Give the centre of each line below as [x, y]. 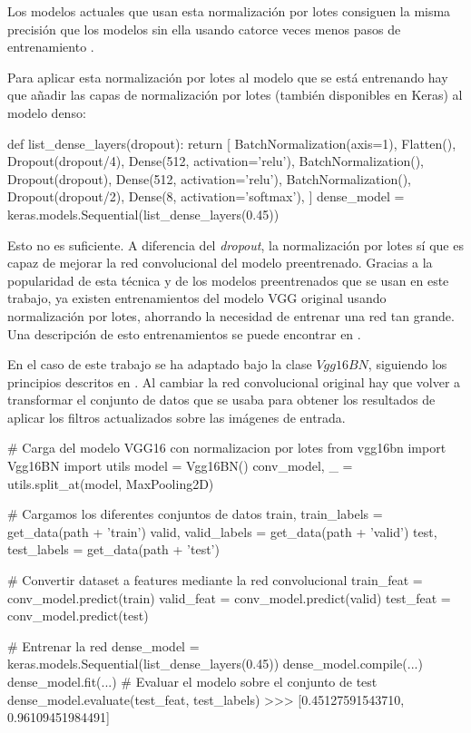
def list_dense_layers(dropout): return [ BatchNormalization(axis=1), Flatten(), [232, 143]
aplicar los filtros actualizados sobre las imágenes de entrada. [177, 417]
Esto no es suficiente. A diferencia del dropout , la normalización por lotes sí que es [235, 244]
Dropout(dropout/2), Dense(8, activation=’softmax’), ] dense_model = [206, 196]
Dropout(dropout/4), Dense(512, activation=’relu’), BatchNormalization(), [216, 161]
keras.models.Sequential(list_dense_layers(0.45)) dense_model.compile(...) [215, 664]
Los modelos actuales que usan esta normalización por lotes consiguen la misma [229, 11]
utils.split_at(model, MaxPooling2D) [111, 483]
